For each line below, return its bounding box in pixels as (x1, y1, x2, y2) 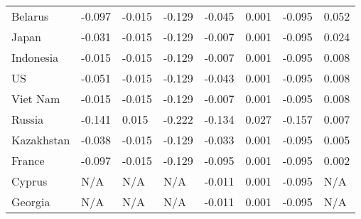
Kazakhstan (11, 132, 70, 148)
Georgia (11, 193, 50, 210)
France (11, 152, 45, 169)
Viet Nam (11, 90, 60, 107)
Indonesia (11, 49, 59, 65)
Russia (11, 111, 44, 127)
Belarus (11, 8, 49, 24)
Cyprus (11, 173, 48, 189)
